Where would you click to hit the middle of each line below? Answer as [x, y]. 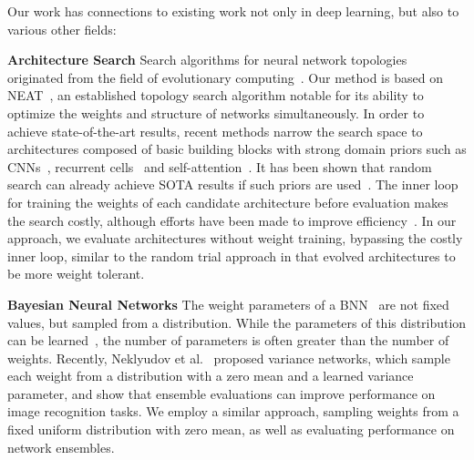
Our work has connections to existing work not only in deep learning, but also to [233, 11]
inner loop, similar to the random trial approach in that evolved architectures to [232, 256]
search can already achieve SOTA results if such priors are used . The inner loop [233, 184]
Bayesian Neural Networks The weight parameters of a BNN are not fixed [228, 304]
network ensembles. [61, 447]
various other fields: [62, 29]
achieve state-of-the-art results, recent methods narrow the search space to [215, 131]
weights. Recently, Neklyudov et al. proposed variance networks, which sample [229, 358]
